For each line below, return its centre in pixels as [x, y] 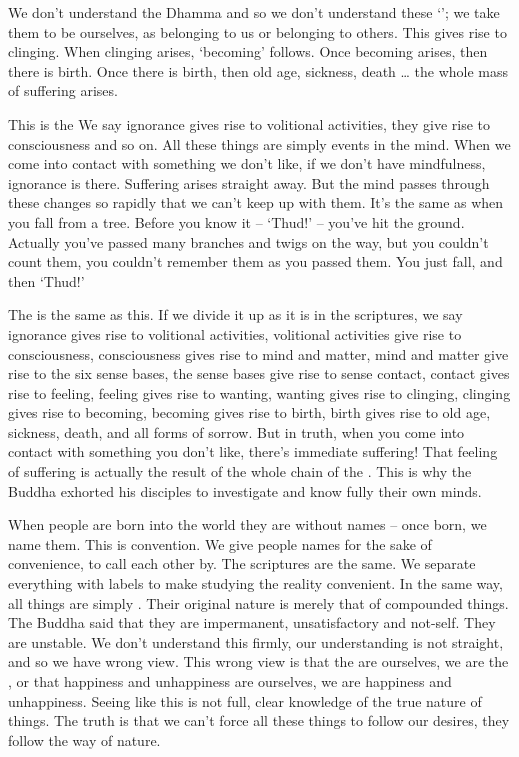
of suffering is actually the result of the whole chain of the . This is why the [240, 471]
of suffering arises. [63, 90]
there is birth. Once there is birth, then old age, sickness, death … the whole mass [258, 70]
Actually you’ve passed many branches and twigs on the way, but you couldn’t [248, 241]
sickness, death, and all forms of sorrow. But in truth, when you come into [236, 431]
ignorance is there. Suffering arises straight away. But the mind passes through [249, 182]
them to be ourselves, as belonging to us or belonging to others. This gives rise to [257, 31]
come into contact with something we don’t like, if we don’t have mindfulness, [247, 163]
